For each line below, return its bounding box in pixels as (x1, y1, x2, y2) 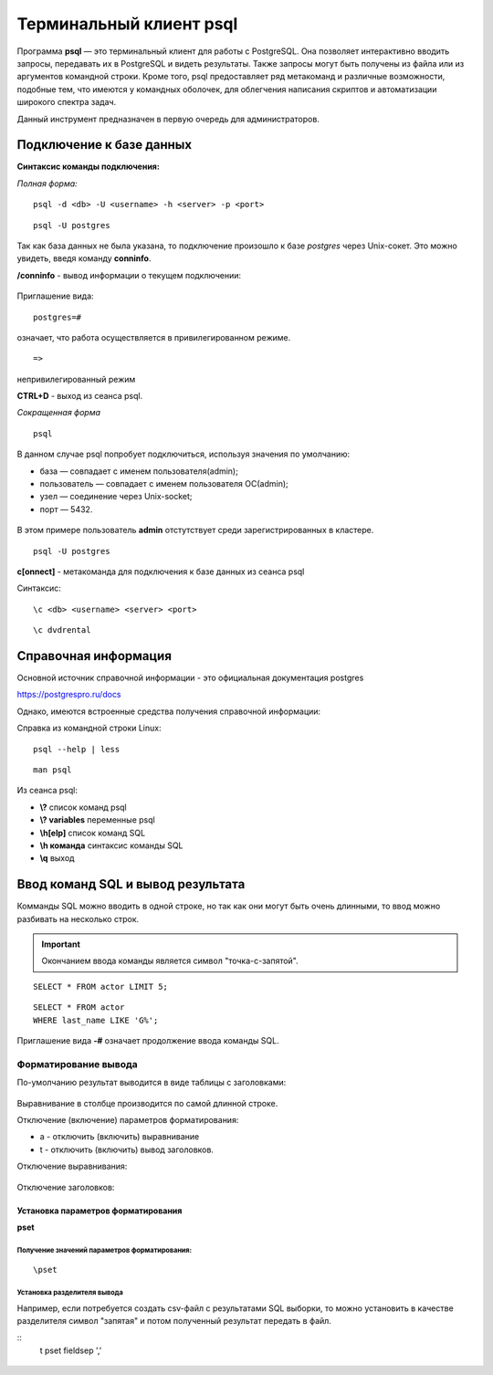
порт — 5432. (39, 503, 93, 515)
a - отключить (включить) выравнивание (39, 1131, 200, 1142)
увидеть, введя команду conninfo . (16, 253, 152, 264)
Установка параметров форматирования (16, 1205, 183, 1216)
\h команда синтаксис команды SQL (39, 840, 184, 851)
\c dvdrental (33, 625, 91, 635)
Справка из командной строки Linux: (16, 722, 162, 734)
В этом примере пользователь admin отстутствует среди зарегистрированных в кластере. (16, 525, 374, 536)
